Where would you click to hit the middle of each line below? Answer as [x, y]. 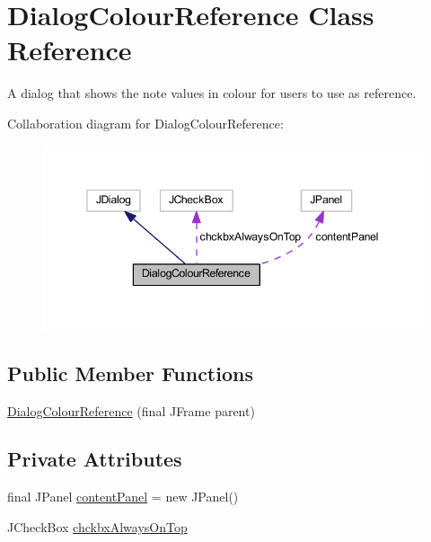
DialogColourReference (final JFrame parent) [131, 410]
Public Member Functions [130, 373]
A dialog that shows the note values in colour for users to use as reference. [212, 93]
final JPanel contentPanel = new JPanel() [123, 497]
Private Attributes [95, 459]
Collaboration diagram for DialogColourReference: [145, 123]
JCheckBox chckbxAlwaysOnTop [97, 526]
